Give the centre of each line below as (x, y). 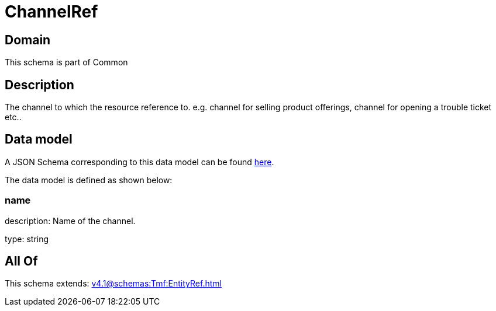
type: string (27, 239)
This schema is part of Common (66, 62)
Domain (28, 40)
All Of (21, 261)
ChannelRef (51, 12)
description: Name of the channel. (70, 221)
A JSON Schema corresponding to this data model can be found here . (139, 162)
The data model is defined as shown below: (89, 180)
